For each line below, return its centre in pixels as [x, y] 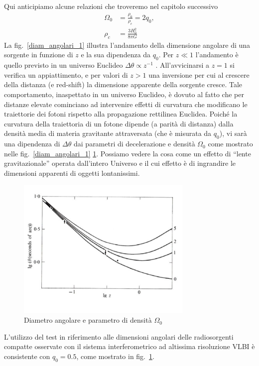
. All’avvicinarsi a [182, 65]
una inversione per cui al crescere [199, 74]
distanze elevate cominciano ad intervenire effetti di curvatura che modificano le [126, 104]
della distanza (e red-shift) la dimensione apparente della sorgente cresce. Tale [123, 84]
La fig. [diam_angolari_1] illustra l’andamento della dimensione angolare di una [127, 45]
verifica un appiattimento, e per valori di [66, 74]
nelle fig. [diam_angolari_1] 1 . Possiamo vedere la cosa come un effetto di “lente [128, 153]
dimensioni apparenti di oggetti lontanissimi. [72, 173]
